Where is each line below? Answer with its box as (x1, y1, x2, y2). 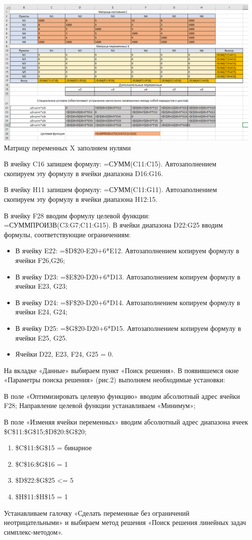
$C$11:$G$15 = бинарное (15, 442, 92, 453)
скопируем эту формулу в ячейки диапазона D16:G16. (4, 168, 163, 178)
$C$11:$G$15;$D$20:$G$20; (4, 426, 87, 436)
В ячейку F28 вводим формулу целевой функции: (4, 210, 150, 220)
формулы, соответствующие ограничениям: (4, 229, 131, 239)
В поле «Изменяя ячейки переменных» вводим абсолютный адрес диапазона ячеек (4, 417, 248, 427)
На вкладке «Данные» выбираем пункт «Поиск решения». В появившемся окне (4, 365, 239, 375)
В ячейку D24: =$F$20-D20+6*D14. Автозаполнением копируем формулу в (15, 297, 240, 307)
